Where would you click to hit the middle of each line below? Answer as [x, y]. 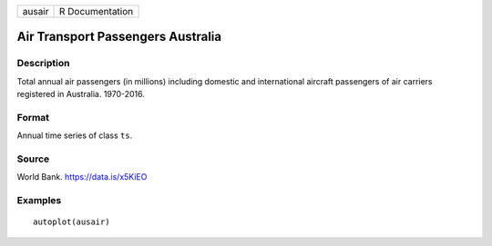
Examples [39, 201]
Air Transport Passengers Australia [119, 37]
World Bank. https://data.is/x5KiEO [82, 177]
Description [43, 64]
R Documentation [96, 11]
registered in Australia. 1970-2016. [81, 94]
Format [33, 117]
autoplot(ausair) [72, 222]
